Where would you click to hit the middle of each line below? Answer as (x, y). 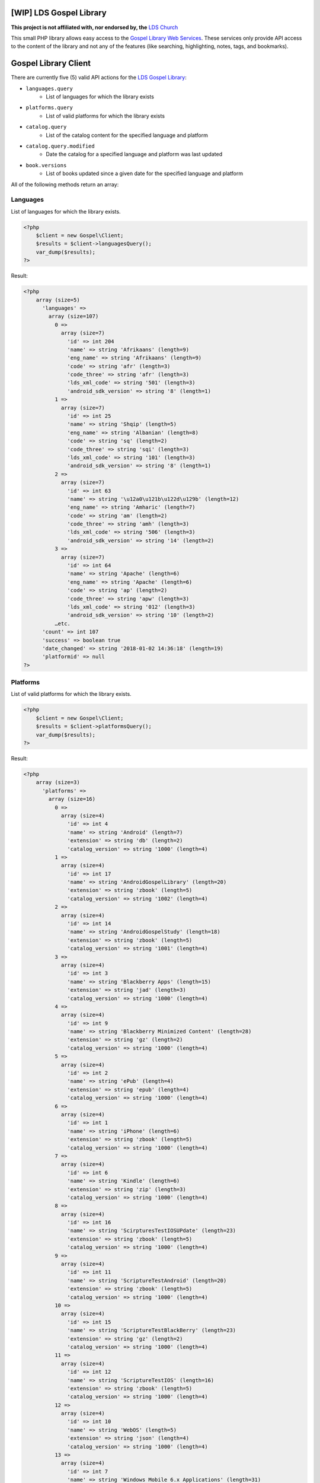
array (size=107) (73, 316)
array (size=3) (58, 782)
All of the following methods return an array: (65, 184)
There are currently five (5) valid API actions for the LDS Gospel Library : (99, 78)
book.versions (46, 165)
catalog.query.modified (60, 146)
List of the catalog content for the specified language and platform (127, 135)
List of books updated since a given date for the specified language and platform (145, 174)
